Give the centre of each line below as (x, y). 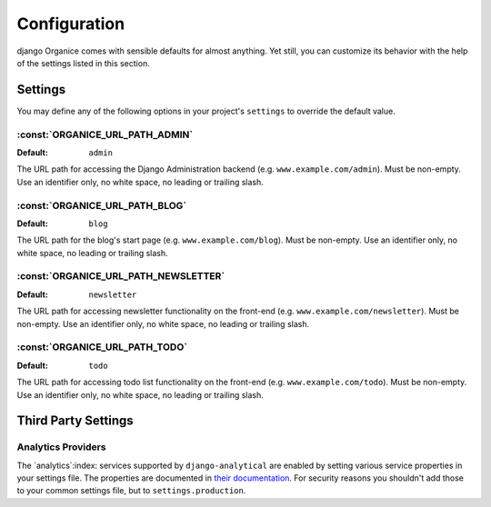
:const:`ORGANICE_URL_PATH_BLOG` (102, 205)
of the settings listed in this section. (83, 63)
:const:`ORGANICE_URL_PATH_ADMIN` (105, 134)
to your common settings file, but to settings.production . (131, 491)
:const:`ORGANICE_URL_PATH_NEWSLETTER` (121, 276)
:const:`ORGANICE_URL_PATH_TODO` (102, 347)
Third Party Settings (75, 421)
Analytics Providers (61, 447)
